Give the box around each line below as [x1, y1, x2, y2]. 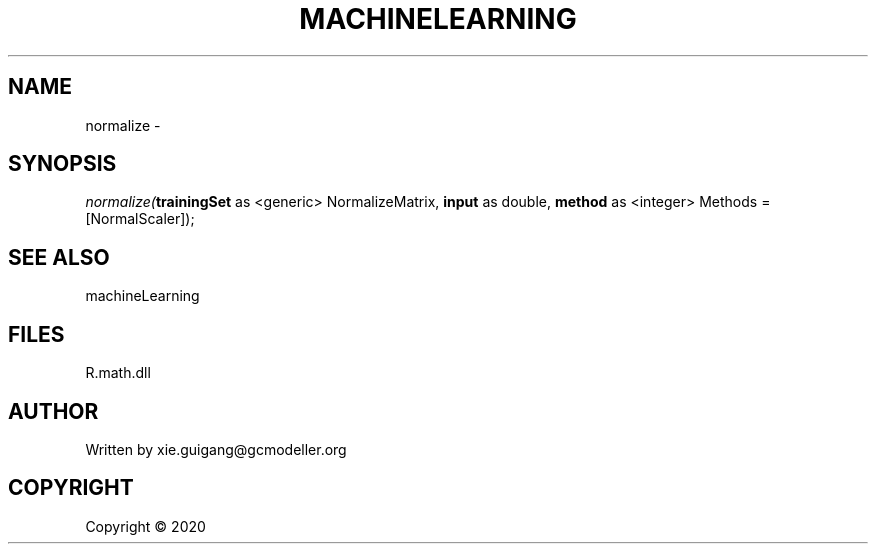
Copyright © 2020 [85, 517, 206, 535]
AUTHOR [8, 398, 99, 424]
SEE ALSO [8, 244, 110, 270]
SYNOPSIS [8, 151, 117, 177]
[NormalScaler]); [85, 210, 195, 228]
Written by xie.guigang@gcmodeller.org [85, 440, 347, 458]
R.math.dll [85, 364, 151, 382]
